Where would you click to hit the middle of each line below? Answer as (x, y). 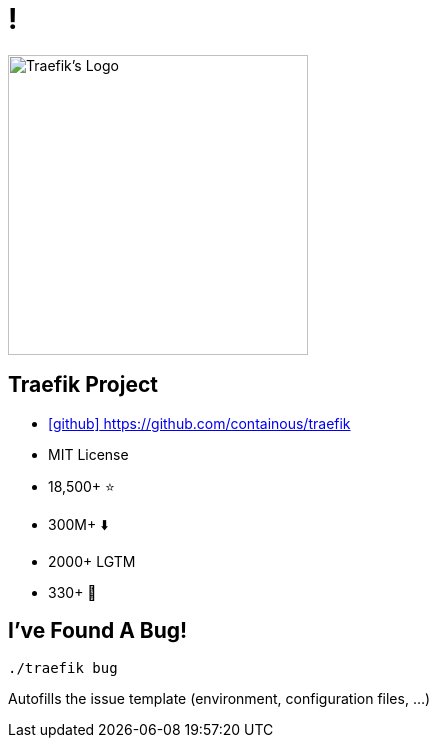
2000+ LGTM (92, 561)
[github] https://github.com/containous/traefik (199, 423)
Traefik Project (83, 385)
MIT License (88, 454)
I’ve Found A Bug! (98, 631)
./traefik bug (63, 668)
